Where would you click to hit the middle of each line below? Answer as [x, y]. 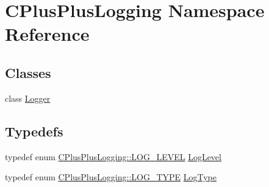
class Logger [28, 98]
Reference [47, 34]
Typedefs [34, 131]
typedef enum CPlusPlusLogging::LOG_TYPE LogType [111, 177]
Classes [28, 72]
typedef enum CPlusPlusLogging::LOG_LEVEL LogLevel [113, 156]
